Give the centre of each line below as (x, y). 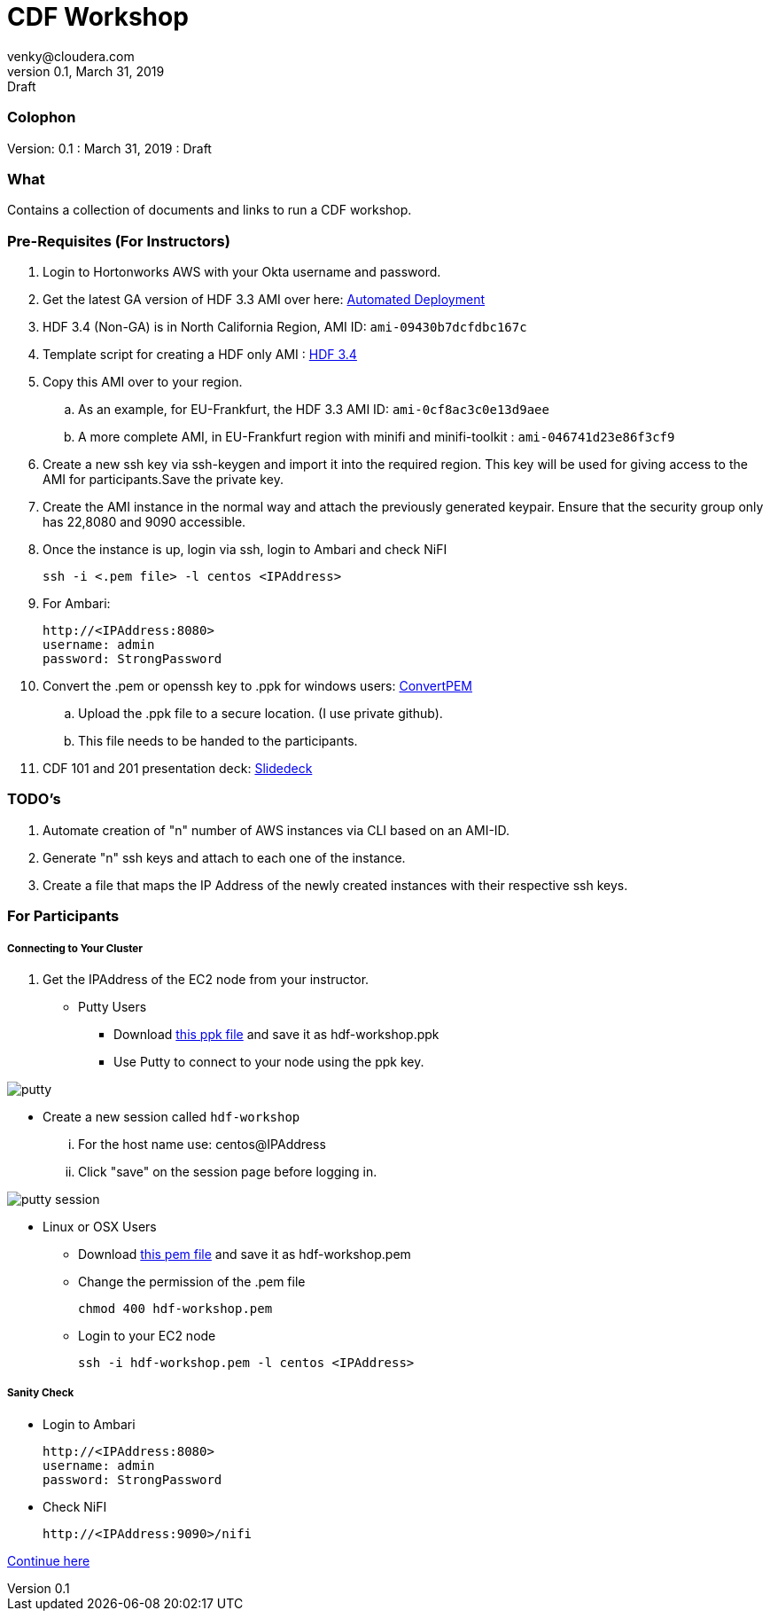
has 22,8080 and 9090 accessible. (144, 522)
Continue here (49, 1560)
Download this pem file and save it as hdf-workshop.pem (245, 1254)
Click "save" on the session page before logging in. (228, 1171)
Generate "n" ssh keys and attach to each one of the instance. (224, 857)
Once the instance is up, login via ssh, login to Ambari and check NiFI (245, 549)
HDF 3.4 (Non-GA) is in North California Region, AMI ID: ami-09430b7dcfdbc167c (285, 327)
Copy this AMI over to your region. (143, 382)
